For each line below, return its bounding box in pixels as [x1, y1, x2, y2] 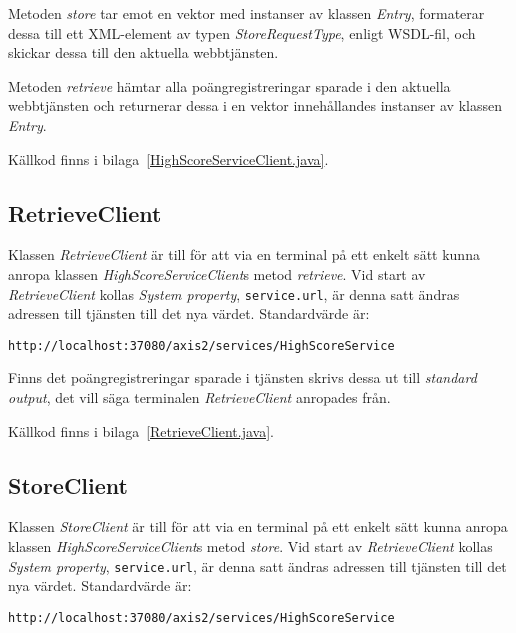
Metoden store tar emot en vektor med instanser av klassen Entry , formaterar [8, 3, 485, 23]
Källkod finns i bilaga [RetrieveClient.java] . [8, 420, 274, 441]
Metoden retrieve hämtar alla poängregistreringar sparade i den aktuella [8, 75, 451, 96]
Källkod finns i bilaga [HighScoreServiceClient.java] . [8, 148, 329, 169]
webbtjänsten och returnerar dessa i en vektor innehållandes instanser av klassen [8, 95, 502, 116]
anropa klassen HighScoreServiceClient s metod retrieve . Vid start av [8, 263, 426, 284]
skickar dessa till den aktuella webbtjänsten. [8, 42, 279, 63]
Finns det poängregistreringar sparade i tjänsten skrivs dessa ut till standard [8, 367, 477, 388]
